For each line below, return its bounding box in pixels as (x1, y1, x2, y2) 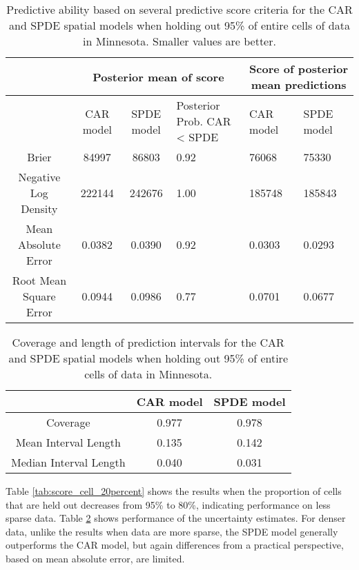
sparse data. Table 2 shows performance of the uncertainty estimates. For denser (6, 511, 346, 525)
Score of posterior (249, 61, 349, 77)
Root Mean (12, 272, 67, 288)
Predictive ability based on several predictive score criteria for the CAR (6, 1, 353, 17)
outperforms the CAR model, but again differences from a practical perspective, (6, 538, 344, 552)
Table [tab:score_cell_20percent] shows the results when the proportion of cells (6, 484, 342, 498)
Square (23, 288, 56, 304)
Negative (18, 169, 61, 185)
